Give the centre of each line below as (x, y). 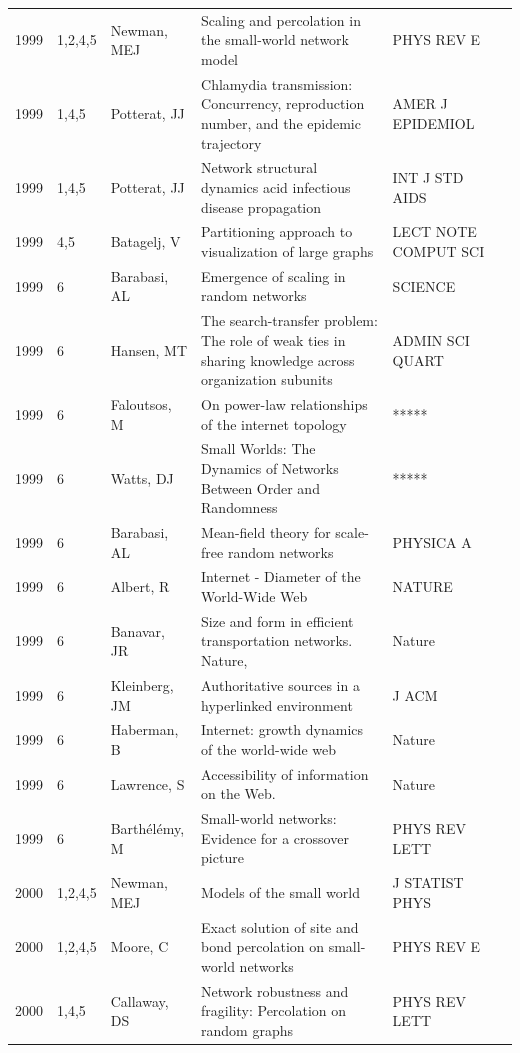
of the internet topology (274, 423)
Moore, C (139, 946)
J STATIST (428, 882)
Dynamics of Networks (270, 467)
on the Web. (238, 793)
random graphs (247, 1029)
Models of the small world (280, 892)
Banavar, (137, 630)
